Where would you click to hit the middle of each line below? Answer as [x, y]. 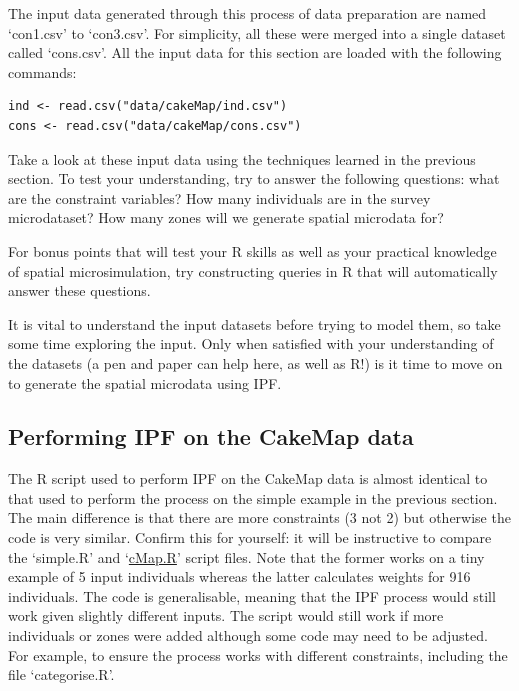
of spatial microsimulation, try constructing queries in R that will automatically [253, 270]
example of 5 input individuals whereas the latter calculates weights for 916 [239, 576]
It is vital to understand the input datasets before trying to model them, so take [254, 323]
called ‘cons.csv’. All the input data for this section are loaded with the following [255, 52]
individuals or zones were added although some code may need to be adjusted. [248, 635]
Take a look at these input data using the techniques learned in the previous [242, 158]
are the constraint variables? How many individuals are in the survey [219, 197]
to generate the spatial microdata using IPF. [145, 382]
